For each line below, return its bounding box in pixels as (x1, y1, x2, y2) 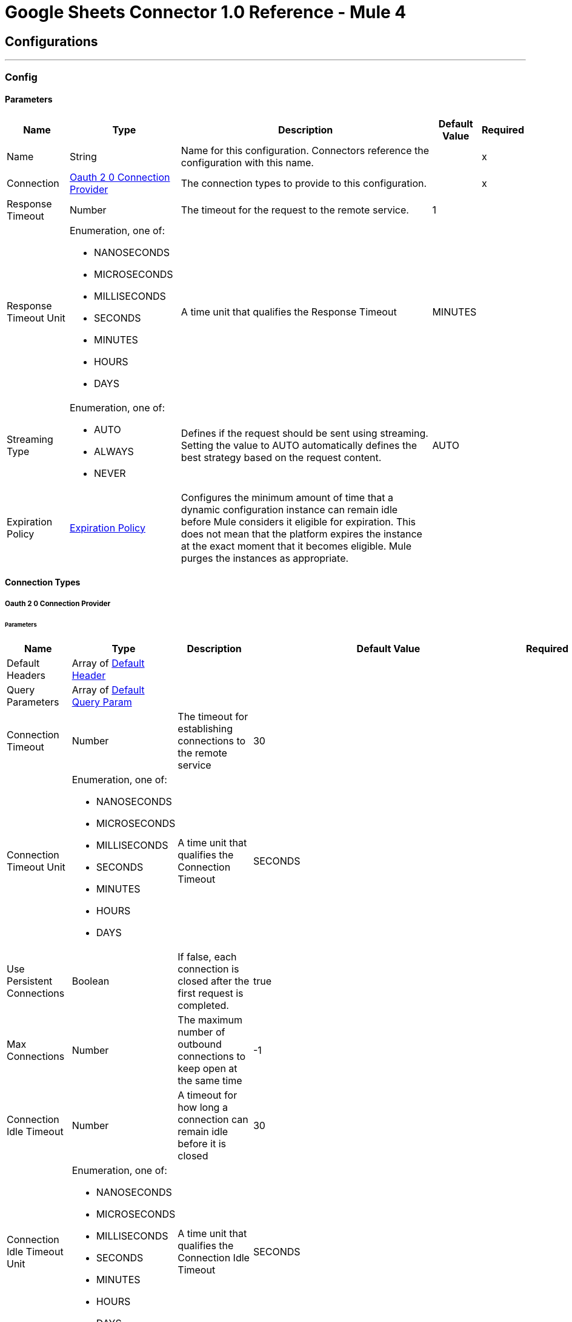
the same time (178, 1074, 242, 1087)
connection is (178, 963, 239, 976)
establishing (178, 723, 233, 735)
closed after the (178, 975, 250, 988)
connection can (178, 1113, 248, 1126)
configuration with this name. (181, 156, 314, 169)
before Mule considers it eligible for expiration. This (181, 515, 416, 528)
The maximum (178, 1014, 243, 1027)
